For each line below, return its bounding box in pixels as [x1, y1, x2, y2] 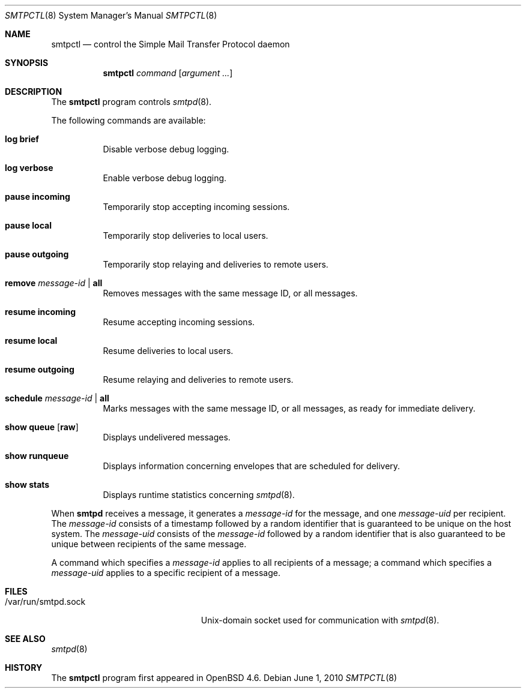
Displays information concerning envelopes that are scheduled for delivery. [103, 461, 401, 471]
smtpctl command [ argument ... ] [103, 68, 233, 78]
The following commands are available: [51, 115, 206, 125]
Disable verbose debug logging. [103, 144, 229, 154]
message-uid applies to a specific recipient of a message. [51, 568, 280, 578]
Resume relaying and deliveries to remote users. [103, 374, 294, 385]
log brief [5, 134, 39, 144]
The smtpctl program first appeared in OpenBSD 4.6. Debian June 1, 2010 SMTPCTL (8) [51, 673, 398, 683]
